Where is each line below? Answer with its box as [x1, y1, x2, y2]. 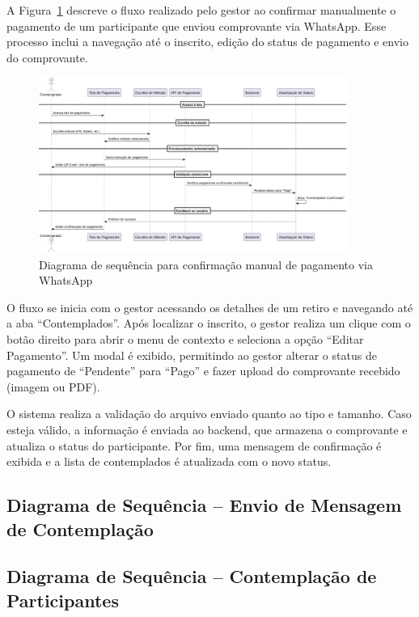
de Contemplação [6, 516, 154, 541]
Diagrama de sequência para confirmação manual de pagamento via [39, 256, 373, 273]
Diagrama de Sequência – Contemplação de [6, 564, 377, 589]
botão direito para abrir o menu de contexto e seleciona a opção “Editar [6, 330, 364, 347]
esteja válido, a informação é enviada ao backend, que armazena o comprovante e [6, 420, 408, 437]
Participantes [6, 587, 119, 612]
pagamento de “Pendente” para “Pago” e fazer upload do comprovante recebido [6, 362, 400, 379]
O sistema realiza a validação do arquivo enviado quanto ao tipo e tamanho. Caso [6, 405, 412, 422]
